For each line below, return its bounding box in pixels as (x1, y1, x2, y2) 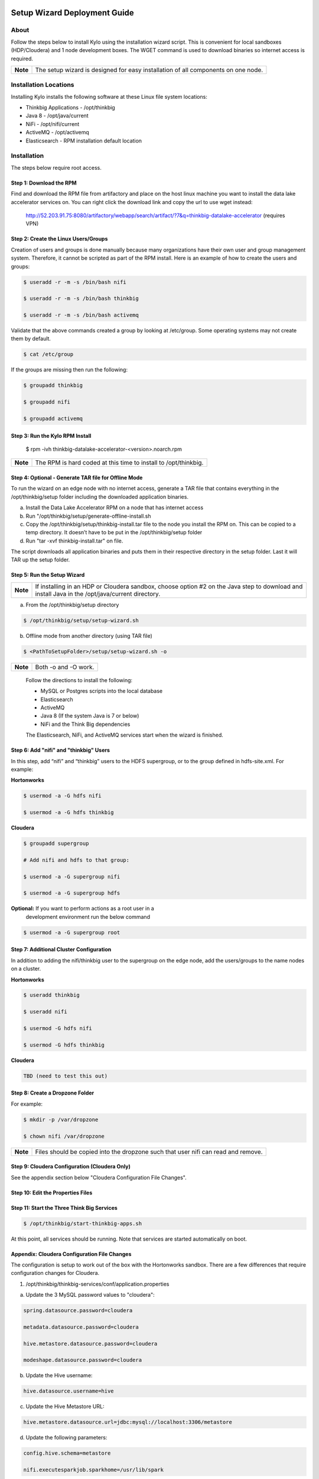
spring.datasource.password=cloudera (23, 1307, 133, 1314)
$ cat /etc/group (23, 351, 74, 358)
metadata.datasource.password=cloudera (23, 1323, 139, 1331)
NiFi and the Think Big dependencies (40, 721, 131, 728)
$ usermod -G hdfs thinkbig (23, 1041, 105, 1048)
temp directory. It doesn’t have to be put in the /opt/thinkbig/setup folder (25, 529, 203, 536)
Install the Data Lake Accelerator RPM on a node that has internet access (25, 504, 204, 511)
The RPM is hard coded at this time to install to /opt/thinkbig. (35, 458, 204, 467)
